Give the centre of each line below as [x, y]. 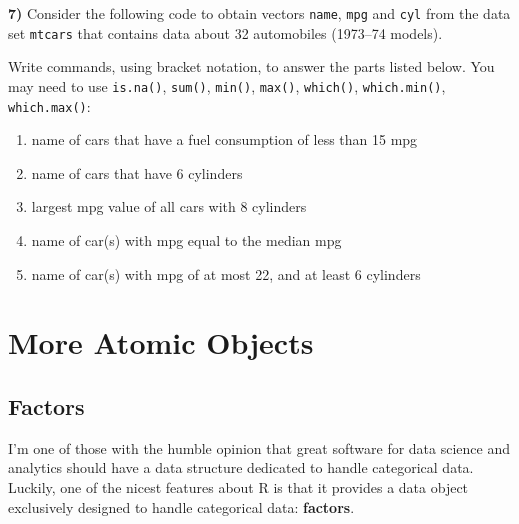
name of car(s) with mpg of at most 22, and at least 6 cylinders [226, 273]
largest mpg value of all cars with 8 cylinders [169, 206]
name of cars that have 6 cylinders [137, 172]
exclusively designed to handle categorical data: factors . [181, 506]
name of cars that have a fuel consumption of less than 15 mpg [224, 139]
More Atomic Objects [161, 342]
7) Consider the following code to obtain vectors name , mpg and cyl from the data [259, 13]
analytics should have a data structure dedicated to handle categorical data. [241, 467]
